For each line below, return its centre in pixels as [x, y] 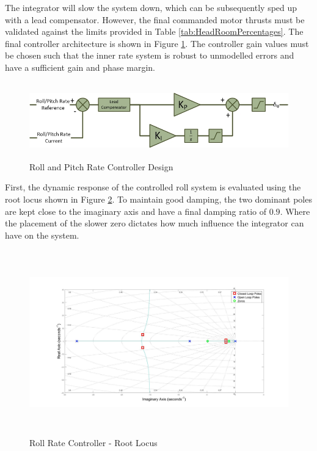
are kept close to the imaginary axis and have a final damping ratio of [136, 211]
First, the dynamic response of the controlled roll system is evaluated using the [153, 187]
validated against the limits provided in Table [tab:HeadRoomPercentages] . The [154, 31]
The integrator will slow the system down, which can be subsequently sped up [151, 7]
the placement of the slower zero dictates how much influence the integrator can [155, 223]
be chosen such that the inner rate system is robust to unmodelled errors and [150, 55]
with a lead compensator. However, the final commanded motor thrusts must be [155, 19]
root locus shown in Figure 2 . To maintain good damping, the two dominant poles [158, 199]
